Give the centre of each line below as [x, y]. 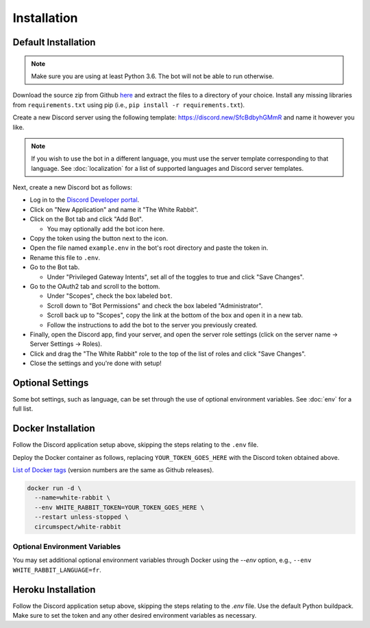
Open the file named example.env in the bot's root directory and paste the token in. [149, 248]
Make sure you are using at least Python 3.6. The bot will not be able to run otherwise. [152, 76]
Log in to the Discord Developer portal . [85, 200]
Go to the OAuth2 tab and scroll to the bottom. [95, 286]
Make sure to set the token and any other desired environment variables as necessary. [135, 616]
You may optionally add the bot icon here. [106, 229]
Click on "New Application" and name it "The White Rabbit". [114, 209]
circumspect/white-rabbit [78, 526]
